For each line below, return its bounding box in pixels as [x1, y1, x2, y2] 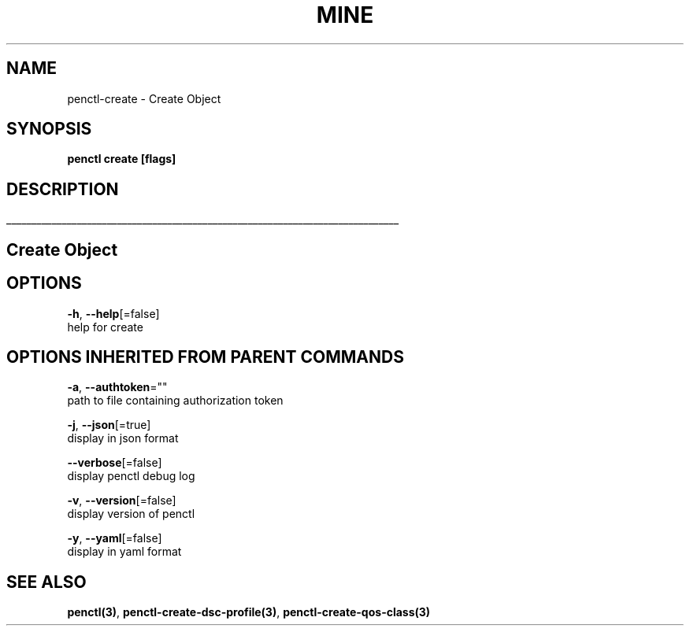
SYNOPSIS [6, 119, 92, 139]
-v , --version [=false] [67, 493, 176, 508]
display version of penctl [67, 507, 195, 521]
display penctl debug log [67, 469, 195, 483]
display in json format [67, 431, 179, 445]
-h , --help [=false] [67, 306, 160, 320]
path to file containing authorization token [67, 394, 284, 408]
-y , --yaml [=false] [67, 531, 162, 545]
